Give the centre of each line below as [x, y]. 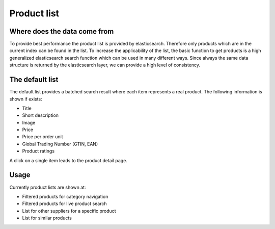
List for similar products [47, 218]
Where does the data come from [62, 31]
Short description [40, 115]
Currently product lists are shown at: [48, 187]
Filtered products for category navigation [65, 196]
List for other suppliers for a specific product [69, 211]
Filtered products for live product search [64, 203]
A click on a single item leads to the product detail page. [68, 160]
